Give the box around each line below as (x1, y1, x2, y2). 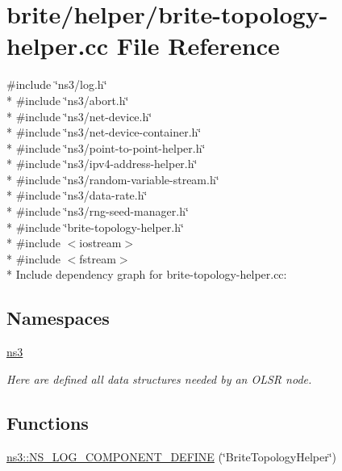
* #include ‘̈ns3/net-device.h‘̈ (6, 107, 152, 124)
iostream (79, 234, 122, 251)
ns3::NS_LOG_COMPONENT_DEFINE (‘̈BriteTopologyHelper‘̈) (6, 448, 337, 465)
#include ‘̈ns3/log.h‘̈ (6, 76, 107, 93)
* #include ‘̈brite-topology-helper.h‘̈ (6, 218, 184, 235)
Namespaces (6, 305, 110, 330)
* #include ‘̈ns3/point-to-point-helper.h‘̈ (6, 139, 206, 156)
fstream (79, 250, 116, 267)
